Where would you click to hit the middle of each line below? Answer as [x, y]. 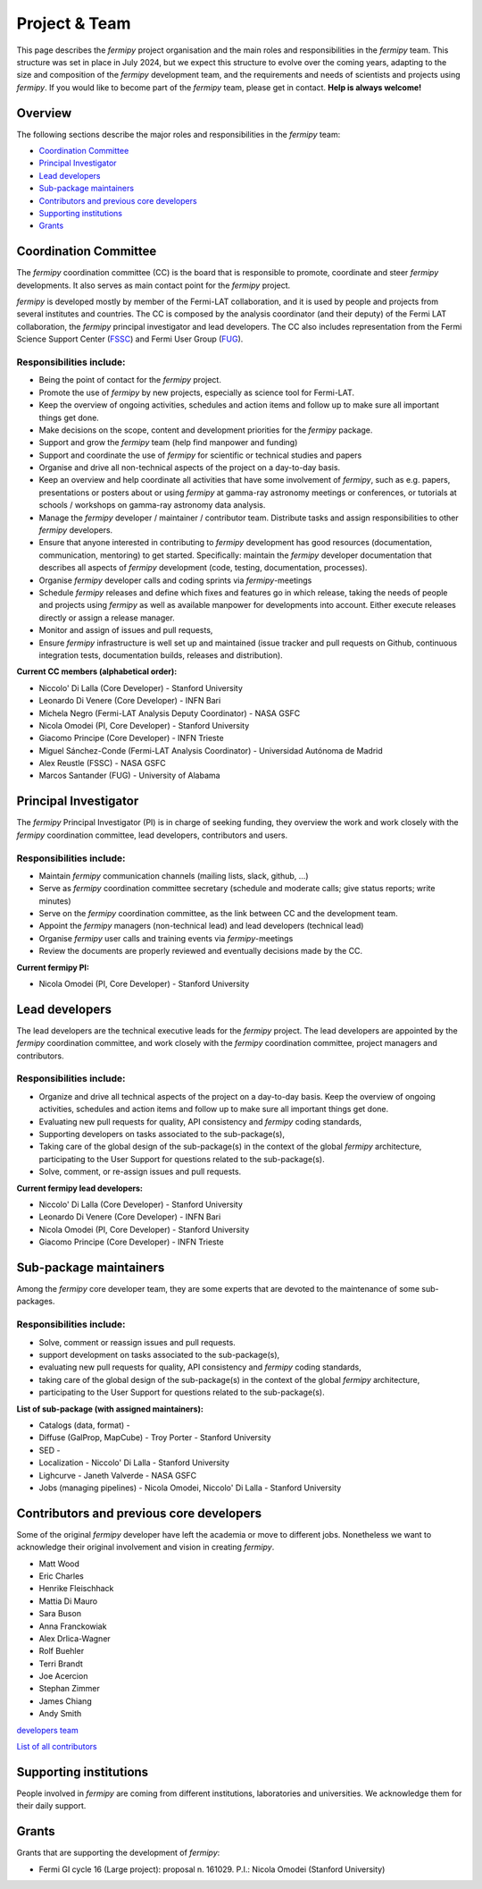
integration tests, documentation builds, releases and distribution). [161, 655]
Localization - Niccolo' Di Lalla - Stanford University [134, 1463]
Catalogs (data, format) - [85, 1425]
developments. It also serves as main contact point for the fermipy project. [154, 285]
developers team [48, 1730]
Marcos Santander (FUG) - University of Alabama [129, 776]
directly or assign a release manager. [107, 618]
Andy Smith [60, 1714]
